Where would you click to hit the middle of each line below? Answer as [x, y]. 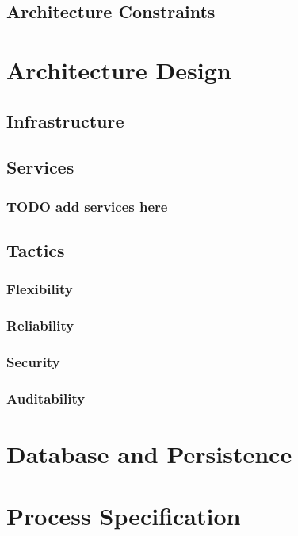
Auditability [46, 398]
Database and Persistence [149, 453]
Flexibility [40, 289]
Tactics [36, 249]
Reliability [40, 325]
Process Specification [124, 516]
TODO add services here [87, 206]
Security [33, 361]
